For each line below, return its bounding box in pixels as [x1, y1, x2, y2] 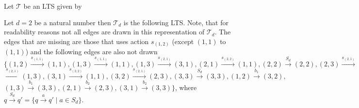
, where [175, 82, 197, 92]
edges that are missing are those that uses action [4, 36, 149, 46]
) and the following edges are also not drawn [25, 46, 158, 57]
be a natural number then [34, 17, 111, 27]
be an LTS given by [23, 1, 82, 11]
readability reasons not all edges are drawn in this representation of [4, 27, 205, 37]
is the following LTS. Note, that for [123, 17, 228, 27]
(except [172, 36, 194, 46]
